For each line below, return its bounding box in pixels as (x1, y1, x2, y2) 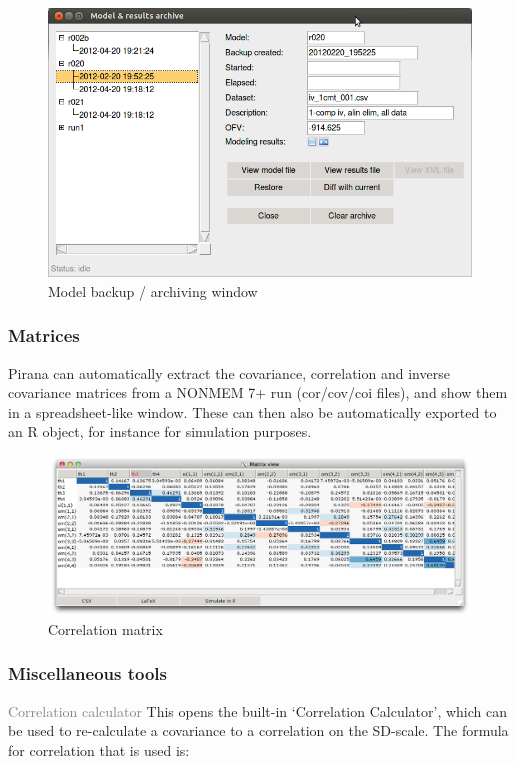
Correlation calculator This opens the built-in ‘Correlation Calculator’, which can (8, 700, 507, 721)
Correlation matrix (48, 618, 163, 639)
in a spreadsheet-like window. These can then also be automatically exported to (8, 401, 497, 422)
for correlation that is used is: (8, 739, 190, 760)
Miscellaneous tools (8, 661, 167, 686)
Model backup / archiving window (48, 280, 258, 301)
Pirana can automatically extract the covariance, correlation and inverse (8, 362, 450, 383)
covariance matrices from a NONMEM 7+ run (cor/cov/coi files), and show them (8, 382, 508, 403)
